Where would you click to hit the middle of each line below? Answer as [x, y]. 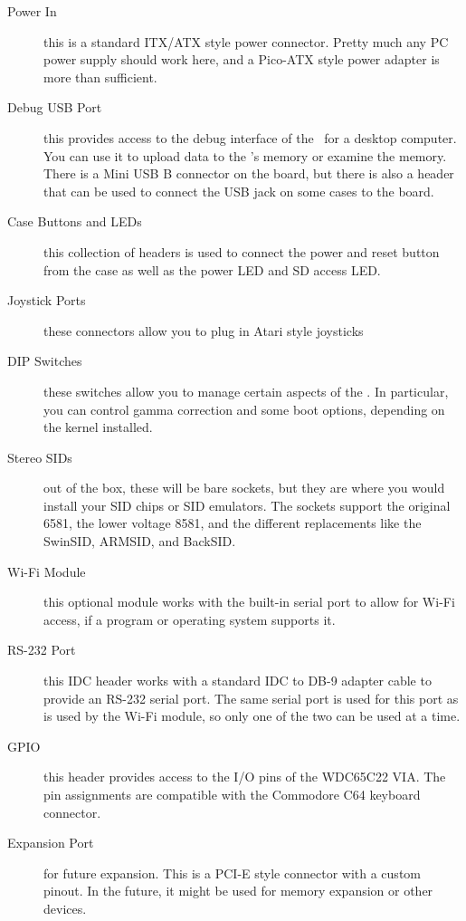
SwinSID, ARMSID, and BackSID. [140, 541]
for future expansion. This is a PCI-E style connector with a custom [232, 873]
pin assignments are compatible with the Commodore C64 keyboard [232, 794]
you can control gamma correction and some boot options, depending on [244, 409]
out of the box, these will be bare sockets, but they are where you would [244, 488]
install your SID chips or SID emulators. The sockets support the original [247, 505]
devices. [65, 908]
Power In [32, 11]
